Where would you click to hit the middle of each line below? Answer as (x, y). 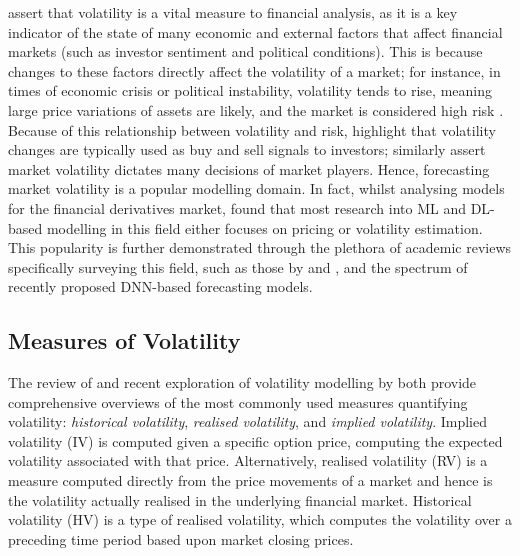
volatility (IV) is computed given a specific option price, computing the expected (255, 440)
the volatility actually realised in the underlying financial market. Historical (240, 499)
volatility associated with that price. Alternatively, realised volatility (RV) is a (248, 460)
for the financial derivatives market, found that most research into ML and (237, 207)
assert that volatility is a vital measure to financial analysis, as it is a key (233, 12)
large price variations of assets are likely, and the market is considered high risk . (256, 109)
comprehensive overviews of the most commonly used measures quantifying (238, 401)
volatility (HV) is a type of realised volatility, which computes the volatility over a (260, 519)
